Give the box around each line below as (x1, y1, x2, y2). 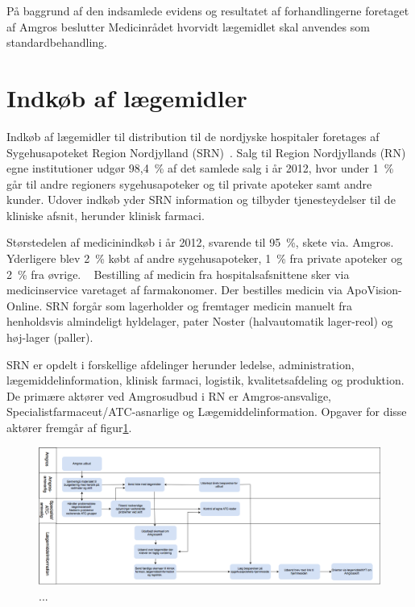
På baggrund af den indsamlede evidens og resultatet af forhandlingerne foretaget (6, 2, 409, 19)
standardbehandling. (6, 34, 108, 51)
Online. (6, 297, 43, 314)
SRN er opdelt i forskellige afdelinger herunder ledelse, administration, (6, 355, 355, 372)
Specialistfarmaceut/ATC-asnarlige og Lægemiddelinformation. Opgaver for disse (6, 403, 407, 420)
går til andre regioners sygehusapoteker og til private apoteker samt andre (6, 175, 372, 192)
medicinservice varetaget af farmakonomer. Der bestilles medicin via (6, 281, 343, 298)
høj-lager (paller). (6, 329, 93, 346)
